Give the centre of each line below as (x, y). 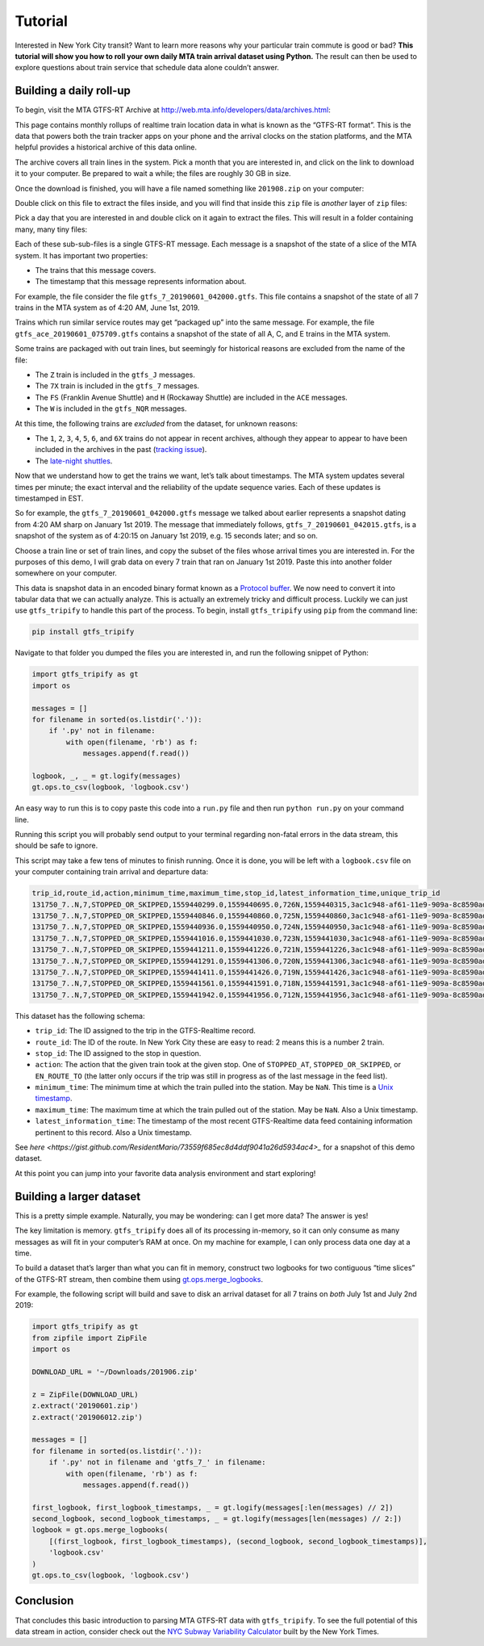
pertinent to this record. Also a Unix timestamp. (114, 1132)
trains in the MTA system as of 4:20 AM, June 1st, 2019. (107, 308)
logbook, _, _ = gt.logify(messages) (106, 776)
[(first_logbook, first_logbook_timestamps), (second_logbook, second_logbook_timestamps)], (238, 1541)
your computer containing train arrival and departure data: (112, 872)
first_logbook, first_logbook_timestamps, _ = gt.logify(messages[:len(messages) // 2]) (213, 1507)
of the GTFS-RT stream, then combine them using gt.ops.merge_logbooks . (139, 1279)
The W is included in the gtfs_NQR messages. (111, 408)
